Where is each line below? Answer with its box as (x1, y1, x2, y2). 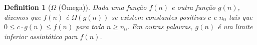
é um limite (217, 21, 253, 32)
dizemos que (4, 11, 41, 22)
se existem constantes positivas (111, 11, 205, 22)
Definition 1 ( (4, 2, 51, 12)
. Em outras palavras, (127, 21, 193, 32)
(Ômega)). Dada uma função (58, 2, 147, 12)
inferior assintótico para (4, 31, 78, 41)
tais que (228, 11, 252, 22)
